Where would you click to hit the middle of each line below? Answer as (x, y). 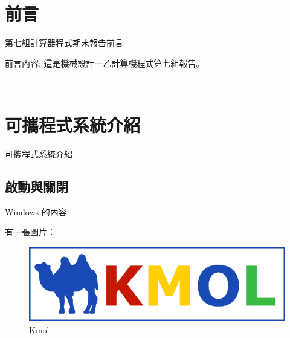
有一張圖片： (30, 232)
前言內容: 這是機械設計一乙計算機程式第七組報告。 (105, 63)
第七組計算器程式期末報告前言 (64, 43)
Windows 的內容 (36, 211)
